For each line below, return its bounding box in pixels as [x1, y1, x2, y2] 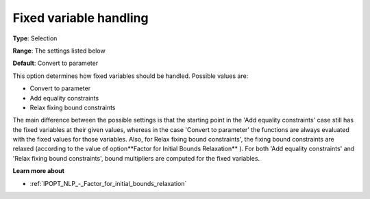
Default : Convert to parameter [12, 59, 99, 68]
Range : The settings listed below [12, 47, 106, 55]
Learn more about [12, 167, 65, 175]
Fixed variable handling [12, 10, 149, 25]
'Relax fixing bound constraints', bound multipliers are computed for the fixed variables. [12, 154, 260, 162]
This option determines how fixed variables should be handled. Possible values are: [12, 72, 249, 80]
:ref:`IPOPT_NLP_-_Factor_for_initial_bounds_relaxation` [29, 179, 187, 187]
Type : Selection [12, 34, 58, 42]
